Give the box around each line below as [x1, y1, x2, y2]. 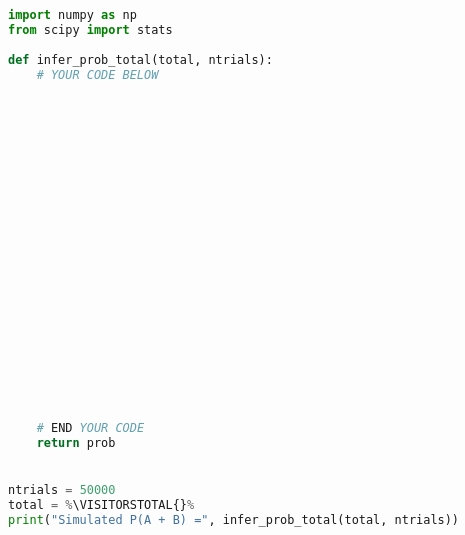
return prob [36, 436, 116, 451]
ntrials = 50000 [8, 482, 116, 497]
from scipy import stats [8, 22, 173, 37]
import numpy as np [8, 8, 137, 22]
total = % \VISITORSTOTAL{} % [8, 497, 195, 512]
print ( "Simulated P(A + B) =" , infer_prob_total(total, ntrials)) [8, 512, 460, 527]
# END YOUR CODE [36, 421, 145, 436]
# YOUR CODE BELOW [36, 67, 159, 82]
